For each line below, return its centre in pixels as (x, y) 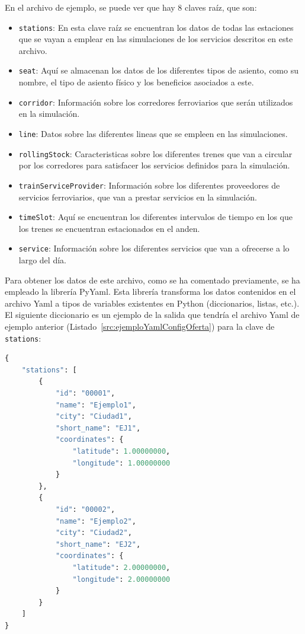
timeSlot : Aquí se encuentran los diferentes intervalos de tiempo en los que (155, 217)
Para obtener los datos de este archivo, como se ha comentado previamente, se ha (152, 280)
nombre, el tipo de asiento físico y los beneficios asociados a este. (136, 82)
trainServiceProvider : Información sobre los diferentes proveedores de (149, 185)
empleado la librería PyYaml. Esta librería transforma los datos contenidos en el (150, 291)
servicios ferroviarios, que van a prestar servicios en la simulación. (138, 197)
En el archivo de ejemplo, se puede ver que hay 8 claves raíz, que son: (131, 7)
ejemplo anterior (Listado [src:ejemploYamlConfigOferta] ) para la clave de (140, 326)
